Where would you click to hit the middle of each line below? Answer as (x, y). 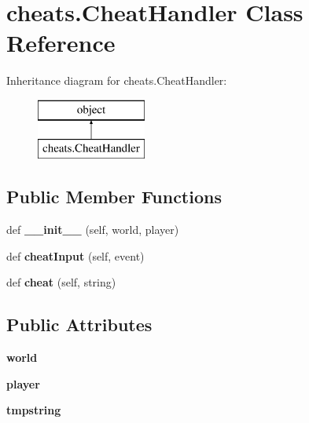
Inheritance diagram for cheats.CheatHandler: (117, 80)
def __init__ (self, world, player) (93, 230)
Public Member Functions (114, 197)
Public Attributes (79, 325)
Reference (61, 43)
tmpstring (34, 410)
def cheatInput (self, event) (75, 255)
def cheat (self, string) (61, 282)
